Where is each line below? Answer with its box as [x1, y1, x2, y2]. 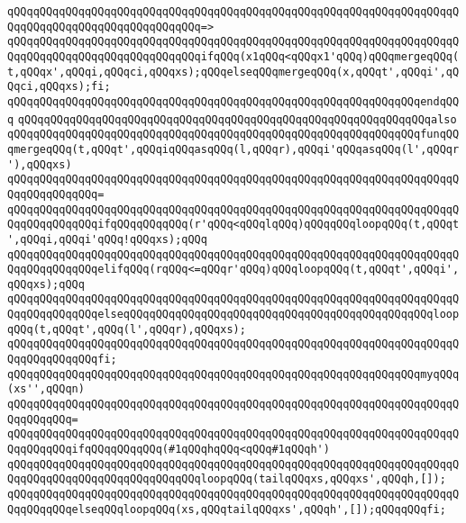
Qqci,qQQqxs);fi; [7, 80, 111, 94]
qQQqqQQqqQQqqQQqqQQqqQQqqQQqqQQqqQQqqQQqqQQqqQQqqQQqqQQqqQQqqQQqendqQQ [7, 95, 460, 108]
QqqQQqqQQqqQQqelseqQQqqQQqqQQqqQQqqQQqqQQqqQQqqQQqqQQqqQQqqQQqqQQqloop [7, 308, 460, 321]
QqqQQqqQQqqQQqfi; [7, 353, 117, 366]
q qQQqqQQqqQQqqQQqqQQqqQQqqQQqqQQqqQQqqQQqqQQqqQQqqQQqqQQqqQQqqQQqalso [7, 113, 457, 126]
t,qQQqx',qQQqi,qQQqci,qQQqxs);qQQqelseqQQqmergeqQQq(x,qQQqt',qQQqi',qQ [7, 65, 460, 78]
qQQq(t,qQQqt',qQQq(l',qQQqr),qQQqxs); [7, 322, 246, 336]
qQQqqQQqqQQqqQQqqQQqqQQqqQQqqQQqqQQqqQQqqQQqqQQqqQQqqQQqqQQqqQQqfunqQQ [7, 128, 460, 141]
